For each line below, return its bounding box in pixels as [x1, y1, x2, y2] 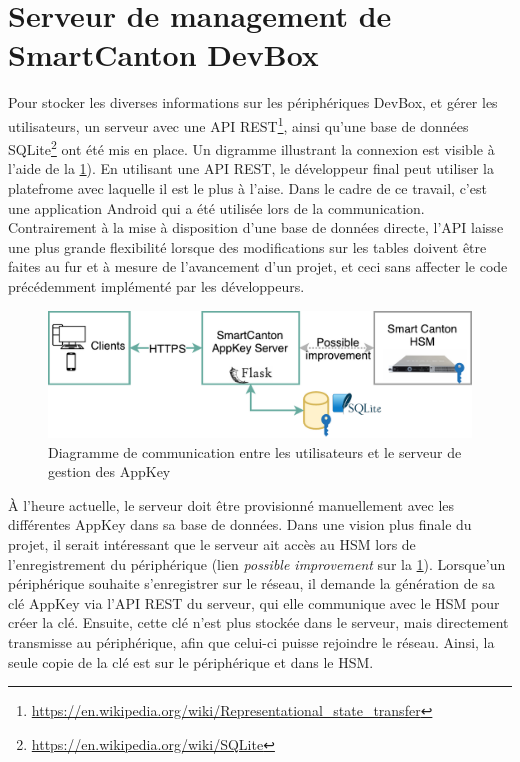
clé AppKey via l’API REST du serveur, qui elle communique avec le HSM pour [8, 592, 500, 613]
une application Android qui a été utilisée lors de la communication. [8, 197, 425, 218]
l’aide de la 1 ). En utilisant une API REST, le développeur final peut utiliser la [8, 158, 495, 179]
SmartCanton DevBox [8, 34, 319, 75]
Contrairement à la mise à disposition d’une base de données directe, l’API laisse [8, 217, 504, 238]
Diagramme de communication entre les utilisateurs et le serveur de [48, 441, 462, 462]
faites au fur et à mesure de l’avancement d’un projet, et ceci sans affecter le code [8, 256, 508, 277]
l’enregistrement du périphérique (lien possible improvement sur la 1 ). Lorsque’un [8, 553, 506, 574]
